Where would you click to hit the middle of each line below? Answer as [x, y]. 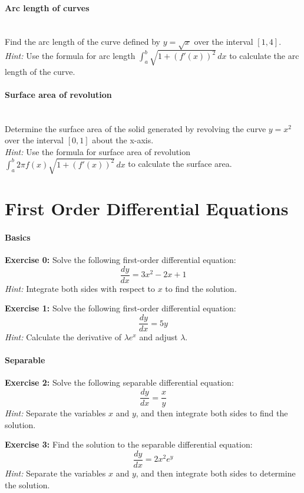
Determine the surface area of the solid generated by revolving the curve [136, 128]
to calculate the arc [264, 56]
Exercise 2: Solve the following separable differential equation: [119, 382]
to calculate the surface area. [180, 164]
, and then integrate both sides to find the [212, 413]
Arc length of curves [47, 7]
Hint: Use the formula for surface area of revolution [98, 151]
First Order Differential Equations [147, 208]
